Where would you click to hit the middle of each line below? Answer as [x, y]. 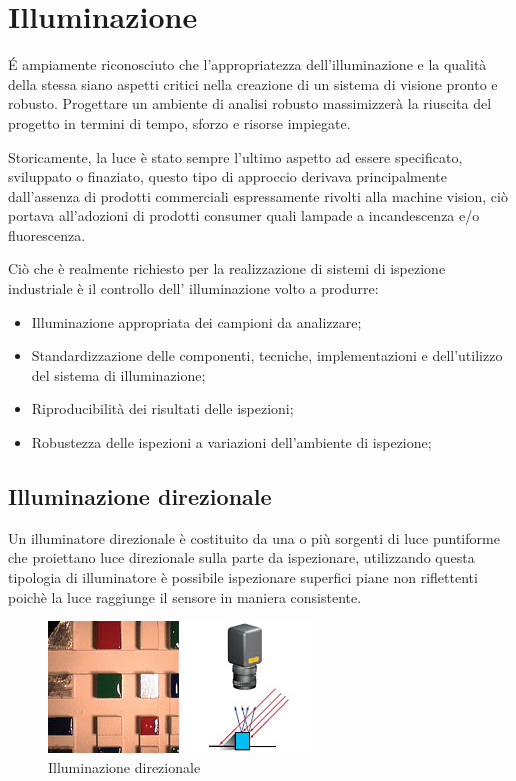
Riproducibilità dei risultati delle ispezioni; [162, 408]
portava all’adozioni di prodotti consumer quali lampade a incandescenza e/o [244, 215]
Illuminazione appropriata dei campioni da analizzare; [196, 321]
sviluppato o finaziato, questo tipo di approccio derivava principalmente [227, 176]
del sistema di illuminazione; [118, 374]
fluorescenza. [47, 234]
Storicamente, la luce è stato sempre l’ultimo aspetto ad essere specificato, [235, 156]
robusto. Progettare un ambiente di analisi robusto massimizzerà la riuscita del [250, 103]
